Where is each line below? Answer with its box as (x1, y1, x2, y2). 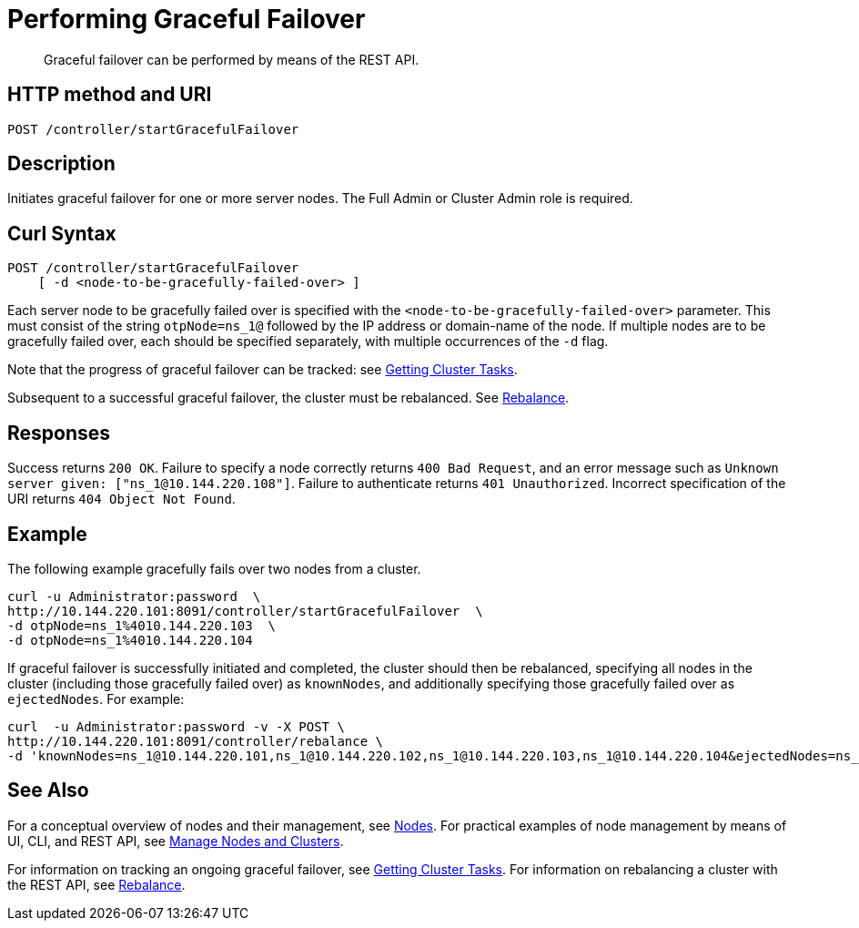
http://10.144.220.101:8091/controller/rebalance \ (7, 733, 384, 749)
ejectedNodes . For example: (7, 690, 185, 707)
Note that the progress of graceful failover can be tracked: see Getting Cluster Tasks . (7, 362, 518, 378)
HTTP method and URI (7, 83, 212, 107)
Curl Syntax (7, 221, 116, 245)
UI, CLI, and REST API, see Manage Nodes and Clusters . (7, 832, 344, 849)
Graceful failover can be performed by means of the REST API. (44, 51, 419, 67)
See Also (7, 779, 89, 802)
